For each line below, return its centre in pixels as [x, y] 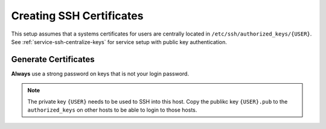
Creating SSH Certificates [77, 16]
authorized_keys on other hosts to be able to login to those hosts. [112, 110]
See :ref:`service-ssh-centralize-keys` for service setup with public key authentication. [119, 42]
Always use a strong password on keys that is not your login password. [100, 74]
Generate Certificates [53, 59]
